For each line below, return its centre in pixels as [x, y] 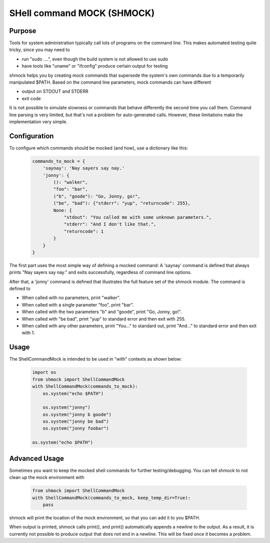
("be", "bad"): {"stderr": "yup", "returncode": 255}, [122, 203]
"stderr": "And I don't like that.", [110, 224]
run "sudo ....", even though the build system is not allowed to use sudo [95, 59]
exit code [31, 98]
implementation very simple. [38, 121]
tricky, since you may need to [39, 50]
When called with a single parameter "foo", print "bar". [78, 305]
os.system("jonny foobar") [76, 429]
